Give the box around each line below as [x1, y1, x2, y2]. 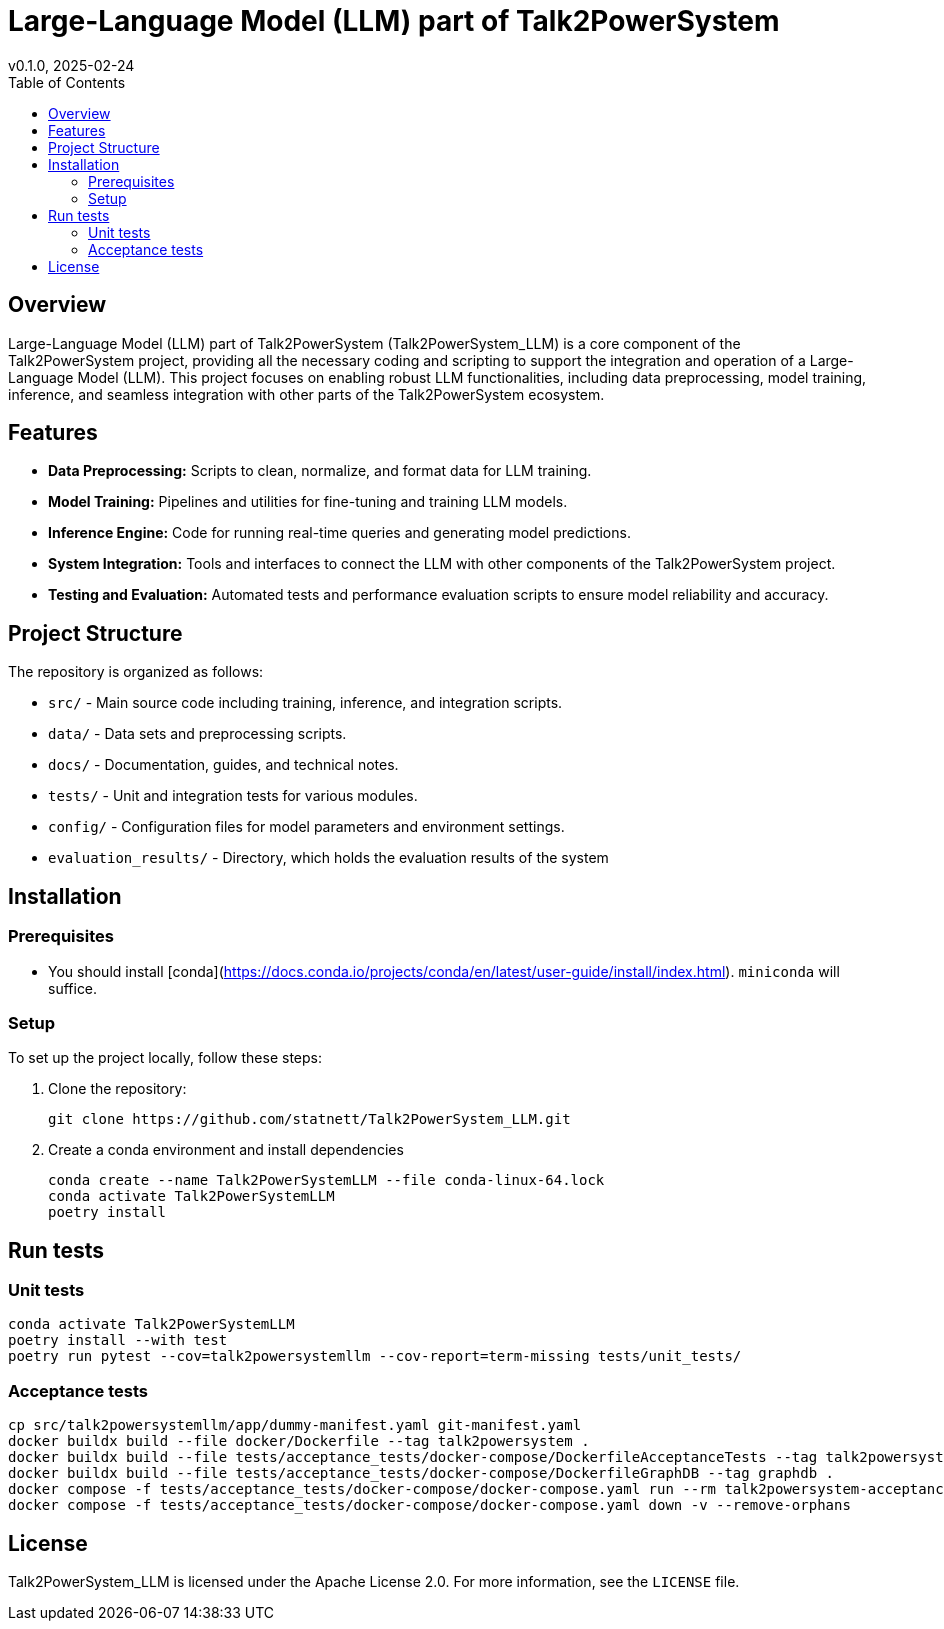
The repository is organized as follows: [8, 663, 264, 681]
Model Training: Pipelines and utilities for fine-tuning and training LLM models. [48, 493, 568, 511]
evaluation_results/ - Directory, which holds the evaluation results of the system [48, 849, 609, 867]
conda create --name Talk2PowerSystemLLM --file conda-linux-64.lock [48, 1172, 605, 1189]
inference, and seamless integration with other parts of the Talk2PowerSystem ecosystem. [8, 385, 605, 403]
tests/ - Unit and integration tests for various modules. [48, 787, 418, 805]
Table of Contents [8, 73, 126, 91]
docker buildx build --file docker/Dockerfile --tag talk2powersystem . [8, 1433, 590, 1450]
